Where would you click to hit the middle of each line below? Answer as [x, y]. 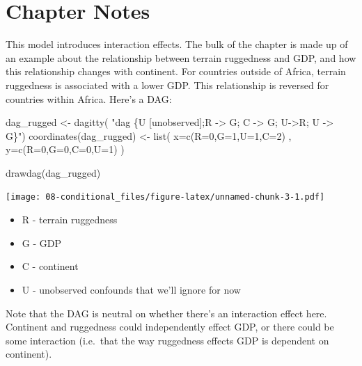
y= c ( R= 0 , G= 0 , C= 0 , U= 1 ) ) [65, 149]
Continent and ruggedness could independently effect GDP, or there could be [170, 327]
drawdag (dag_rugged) [53, 172]
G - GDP [41, 242]
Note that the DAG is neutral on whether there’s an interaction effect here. [166, 313]
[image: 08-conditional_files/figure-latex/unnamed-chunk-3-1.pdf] [165, 197]
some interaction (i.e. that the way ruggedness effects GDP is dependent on [167, 340]
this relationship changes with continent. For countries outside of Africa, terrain [176, 71]
